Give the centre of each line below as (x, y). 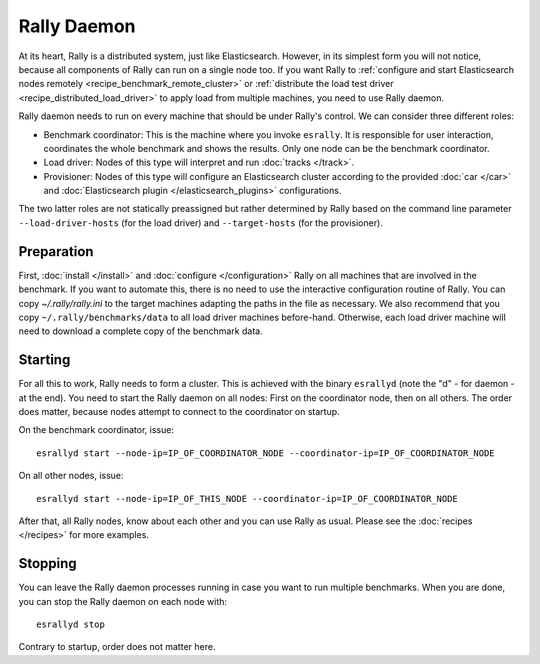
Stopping (47, 563)
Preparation (56, 251)
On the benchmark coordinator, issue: (96, 430)
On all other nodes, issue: (71, 476)
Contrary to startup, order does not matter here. (117, 647)
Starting (44, 360)
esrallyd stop (70, 624)
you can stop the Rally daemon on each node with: (123, 601)
